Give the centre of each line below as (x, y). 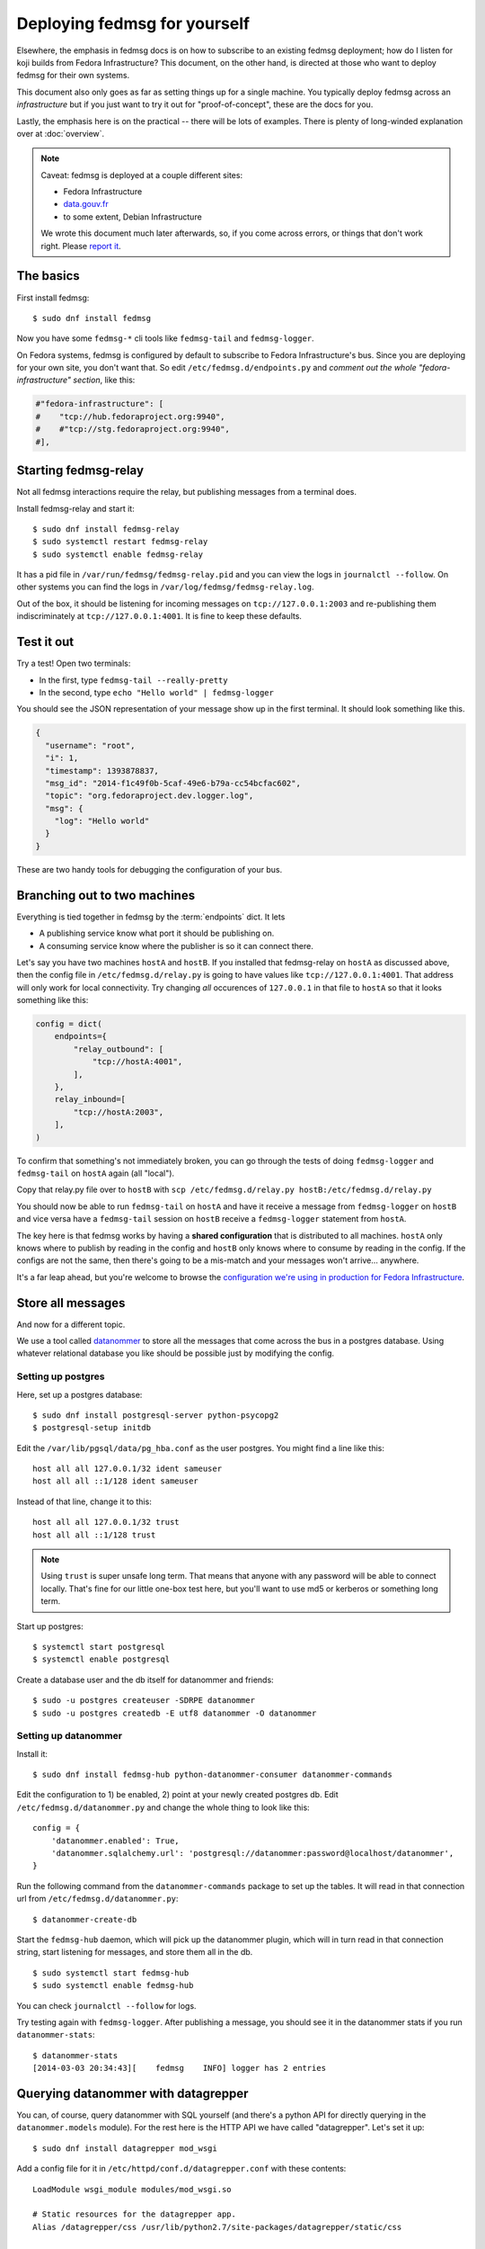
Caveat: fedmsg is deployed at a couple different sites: (141, 175)
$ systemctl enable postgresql (101, 1659)
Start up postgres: (50, 1626)
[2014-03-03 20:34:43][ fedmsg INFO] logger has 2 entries (180, 2068)
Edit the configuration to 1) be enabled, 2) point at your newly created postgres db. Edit (177, 1795)
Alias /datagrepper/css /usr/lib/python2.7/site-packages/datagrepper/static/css (217, 2227)
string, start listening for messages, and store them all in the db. (135, 1952)
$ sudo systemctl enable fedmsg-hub (113, 1985)
